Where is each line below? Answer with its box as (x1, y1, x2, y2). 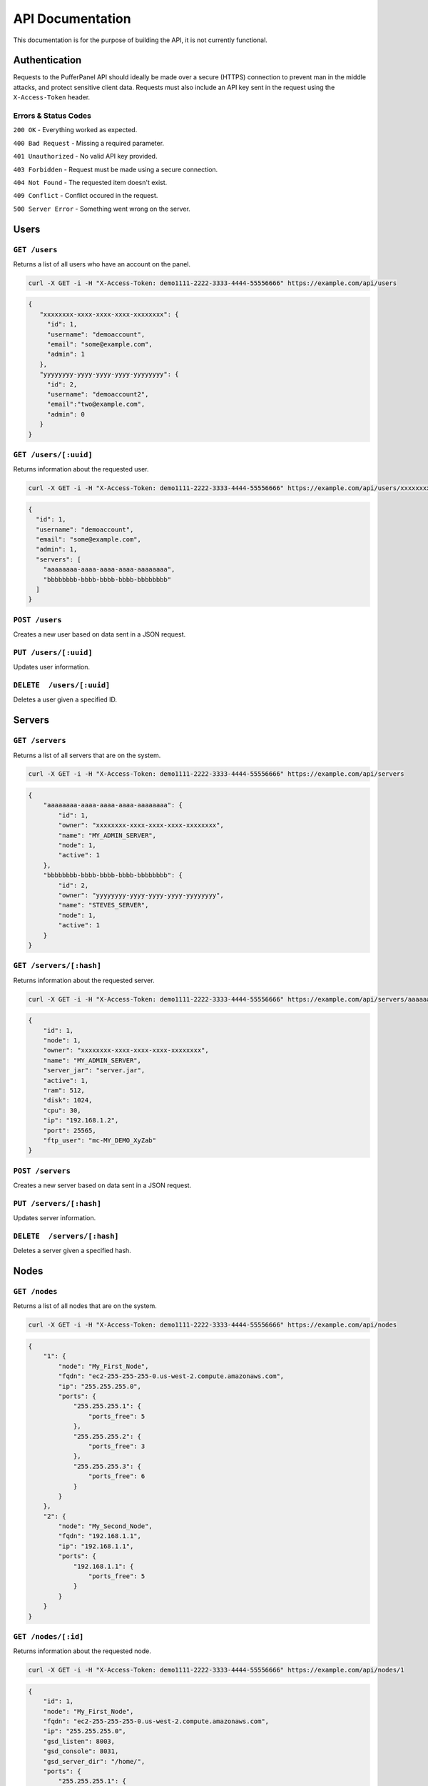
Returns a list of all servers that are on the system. (13, 751, 161, 759)
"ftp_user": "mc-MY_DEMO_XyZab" (43, 1136, 157, 1144)
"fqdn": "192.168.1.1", (58, 1532, 142, 1540)
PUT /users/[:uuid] (13, 647, 93, 657)
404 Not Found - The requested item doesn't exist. (13, 178, 168, 186)
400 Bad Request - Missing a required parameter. (13, 139, 164, 147)
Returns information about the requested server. (13, 976, 155, 984)
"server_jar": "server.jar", (43, 1067, 146, 1074)
